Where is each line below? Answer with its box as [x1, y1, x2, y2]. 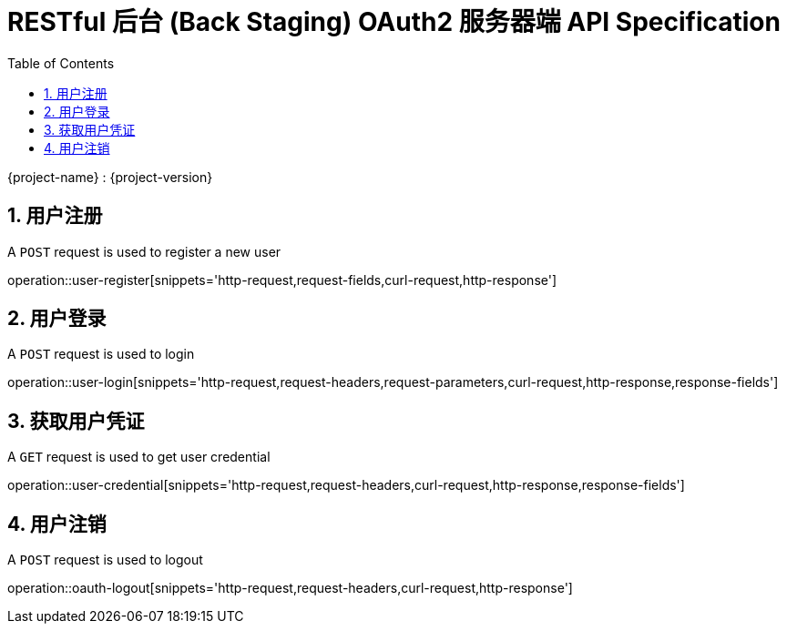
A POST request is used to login [7, 346, 195, 362]
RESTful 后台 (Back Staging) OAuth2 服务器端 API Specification [7, 6, 781, 37]
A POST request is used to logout [7, 552, 203, 568]
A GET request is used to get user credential [7, 449, 271, 465]
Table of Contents [7, 55, 115, 71]
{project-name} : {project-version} [7, 168, 213, 185]
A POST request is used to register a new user [7, 243, 281, 260]
